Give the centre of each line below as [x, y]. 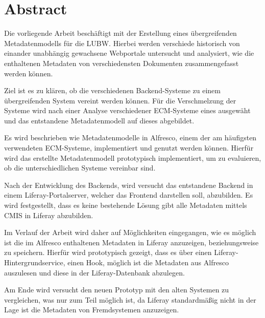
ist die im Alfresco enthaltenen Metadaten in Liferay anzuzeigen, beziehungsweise [131, 242]
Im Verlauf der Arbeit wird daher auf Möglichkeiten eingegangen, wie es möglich [130, 232]
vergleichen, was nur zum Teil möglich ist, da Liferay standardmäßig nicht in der [130, 299]
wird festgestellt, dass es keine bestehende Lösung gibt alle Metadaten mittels [126, 205]
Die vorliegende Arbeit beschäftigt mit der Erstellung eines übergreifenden [121, 33]
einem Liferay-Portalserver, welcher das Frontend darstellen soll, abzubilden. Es [129, 195]
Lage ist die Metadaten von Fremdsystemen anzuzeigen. [92, 310]
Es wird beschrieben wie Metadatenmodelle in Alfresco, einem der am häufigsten [130, 137]
